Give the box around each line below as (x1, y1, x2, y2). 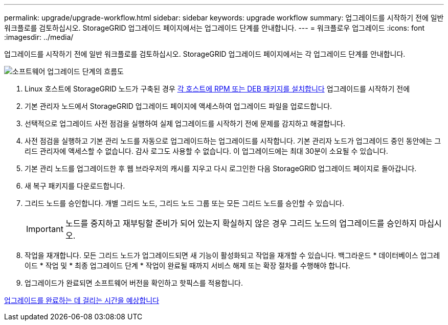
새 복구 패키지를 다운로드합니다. (25, 181, 125, 190)
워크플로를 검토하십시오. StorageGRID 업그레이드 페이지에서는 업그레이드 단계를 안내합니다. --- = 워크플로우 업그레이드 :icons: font (4, 24, 424, 32)
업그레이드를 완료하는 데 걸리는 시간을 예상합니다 (4, 296, 160, 305)
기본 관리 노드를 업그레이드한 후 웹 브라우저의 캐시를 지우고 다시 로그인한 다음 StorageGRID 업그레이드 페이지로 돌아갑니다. (25, 164, 417, 173)
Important (26, 224, 63, 234)
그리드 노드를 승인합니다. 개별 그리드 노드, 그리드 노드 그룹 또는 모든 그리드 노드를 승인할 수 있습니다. (25, 199, 344, 207)
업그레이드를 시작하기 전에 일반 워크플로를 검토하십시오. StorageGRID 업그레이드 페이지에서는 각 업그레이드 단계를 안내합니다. (4, 50, 406, 58)
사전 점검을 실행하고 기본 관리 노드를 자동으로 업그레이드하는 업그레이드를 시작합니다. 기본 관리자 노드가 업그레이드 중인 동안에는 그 (25, 136, 441, 145)
